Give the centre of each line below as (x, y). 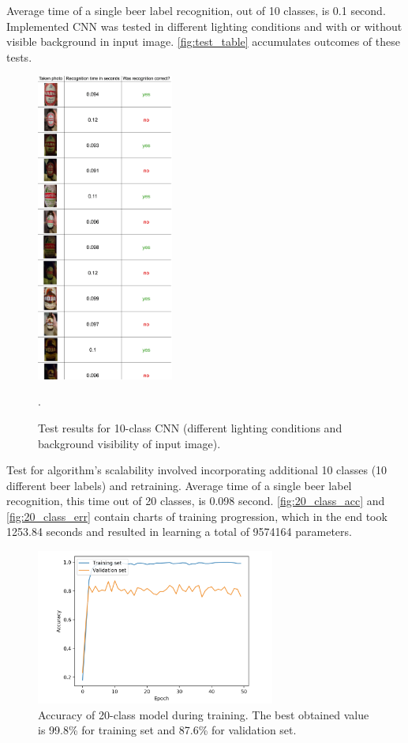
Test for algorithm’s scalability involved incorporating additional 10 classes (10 (197, 470)
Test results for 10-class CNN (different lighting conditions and (190, 427)
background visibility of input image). (129, 443)
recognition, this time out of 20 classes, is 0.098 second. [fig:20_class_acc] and (196, 501)
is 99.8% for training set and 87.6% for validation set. (167, 730)
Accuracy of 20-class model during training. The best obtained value (204, 714)
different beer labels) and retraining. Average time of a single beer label (179, 485)
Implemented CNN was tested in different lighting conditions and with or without (204, 26)
